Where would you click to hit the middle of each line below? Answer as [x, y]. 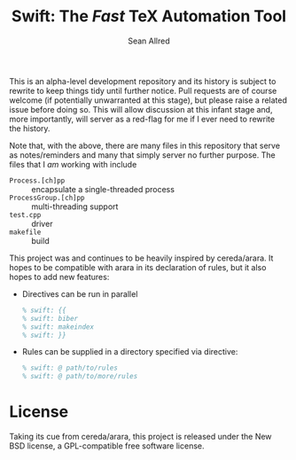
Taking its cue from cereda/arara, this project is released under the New [140, 437]
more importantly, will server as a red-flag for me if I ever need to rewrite [142, 119]
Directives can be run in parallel [80, 293]
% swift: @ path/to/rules [70, 368]
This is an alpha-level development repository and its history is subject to [143, 81]
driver [42, 223]
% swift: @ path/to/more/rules [80, 377]
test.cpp [25, 214]
